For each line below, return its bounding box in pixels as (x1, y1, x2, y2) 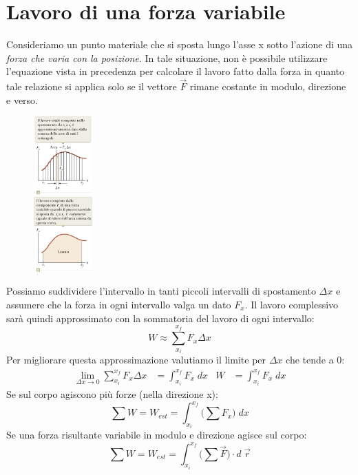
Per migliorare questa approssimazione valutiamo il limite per (6, 352, 266, 367)
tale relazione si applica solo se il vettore (6, 79, 177, 94)
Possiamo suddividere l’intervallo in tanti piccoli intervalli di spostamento (6, 284, 316, 298)
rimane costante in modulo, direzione (189, 79, 346, 94)
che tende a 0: (286, 352, 345, 367)
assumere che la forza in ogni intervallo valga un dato (6, 297, 231, 311)
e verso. (6, 92, 38, 107)
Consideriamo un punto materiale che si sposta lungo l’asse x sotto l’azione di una (6, 37, 353, 52)
